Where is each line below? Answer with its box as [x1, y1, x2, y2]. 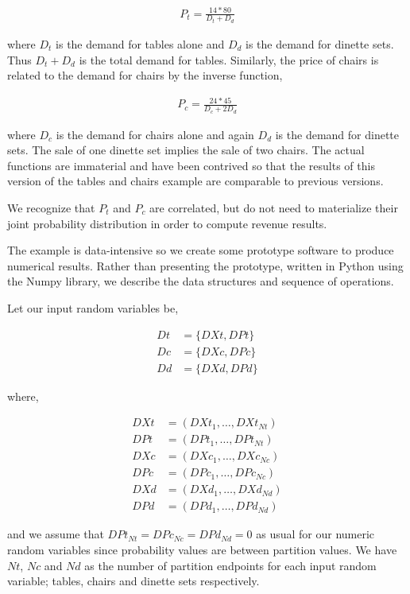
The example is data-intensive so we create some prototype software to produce [7, 242, 394, 258]
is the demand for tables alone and [56, 36, 225, 52]
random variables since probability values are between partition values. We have [7, 541, 397, 557]
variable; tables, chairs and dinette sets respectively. [7, 573, 260, 589]
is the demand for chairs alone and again [56, 126, 254, 142]
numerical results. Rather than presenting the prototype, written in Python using [7, 257, 404, 274]
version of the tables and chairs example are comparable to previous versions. [7, 173, 384, 189]
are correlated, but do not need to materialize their [149, 199, 398, 215]
